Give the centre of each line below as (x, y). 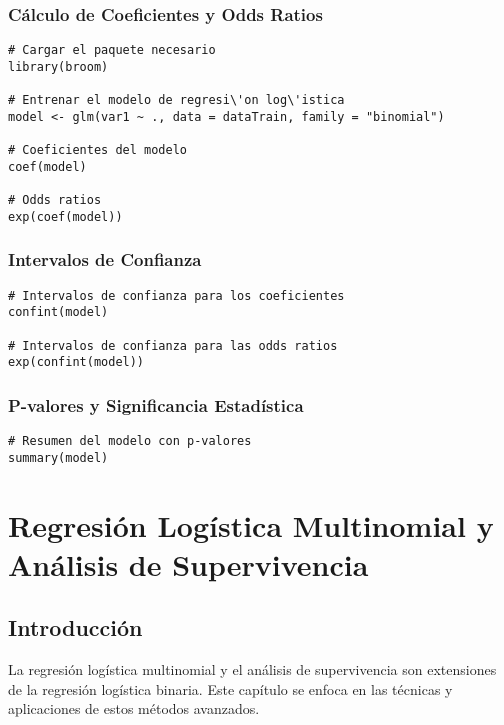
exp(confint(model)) (76, 362)
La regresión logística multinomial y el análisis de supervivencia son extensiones (252, 669)
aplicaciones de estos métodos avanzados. (134, 708)
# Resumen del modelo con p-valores (130, 441)
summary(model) (58, 457)
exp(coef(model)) (65, 216)
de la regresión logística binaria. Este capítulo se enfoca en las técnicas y (230, 688)
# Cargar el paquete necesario (112, 50)
